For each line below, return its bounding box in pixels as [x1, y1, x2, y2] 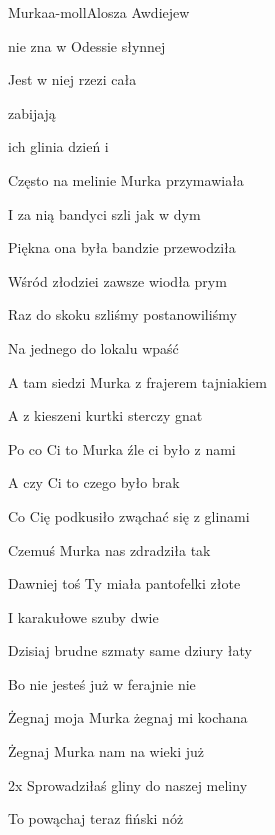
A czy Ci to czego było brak [8, 472, 180, 493]
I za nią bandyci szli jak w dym [8, 203, 201, 224]
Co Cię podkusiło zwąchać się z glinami [8, 505, 250, 526]
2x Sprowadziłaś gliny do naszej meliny [8, 774, 248, 795]
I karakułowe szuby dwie [8, 606, 159, 627]
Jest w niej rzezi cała [8, 69, 137, 90]
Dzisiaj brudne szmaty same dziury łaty [8, 640, 252, 661]
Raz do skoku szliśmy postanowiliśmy [8, 304, 237, 325]
